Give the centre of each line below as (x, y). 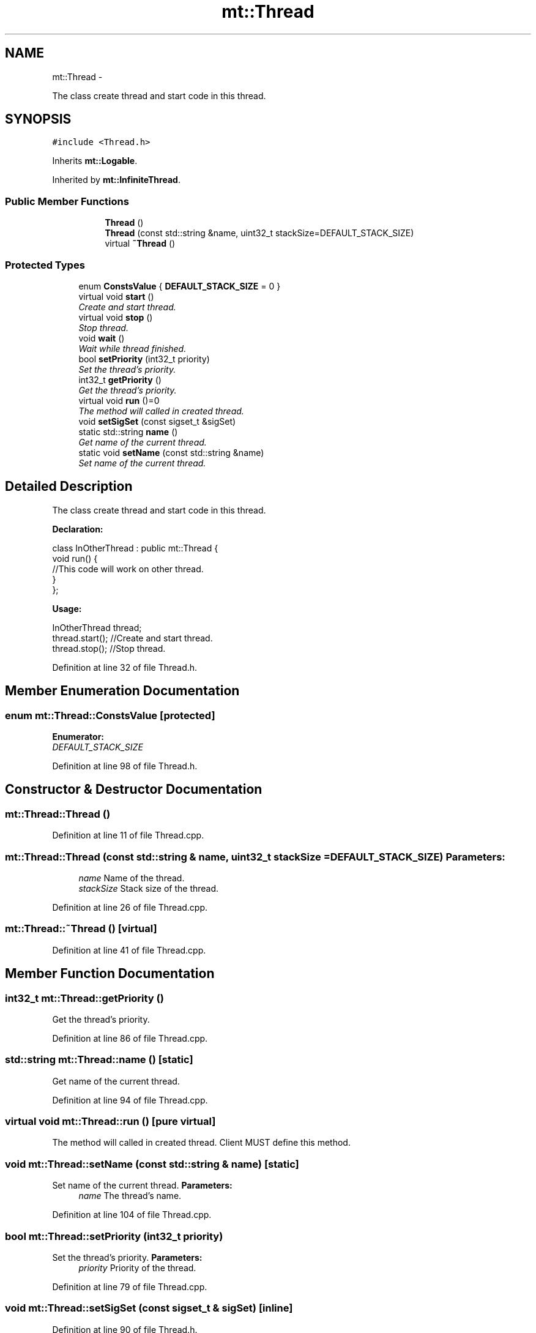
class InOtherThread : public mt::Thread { (135, 548)
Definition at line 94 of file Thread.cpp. (130, 1100)
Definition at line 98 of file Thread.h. (125, 766)
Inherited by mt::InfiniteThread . (116, 180)
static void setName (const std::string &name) (171, 452)
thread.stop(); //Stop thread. (109, 648)
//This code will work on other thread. (128, 569)
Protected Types (45, 265)
